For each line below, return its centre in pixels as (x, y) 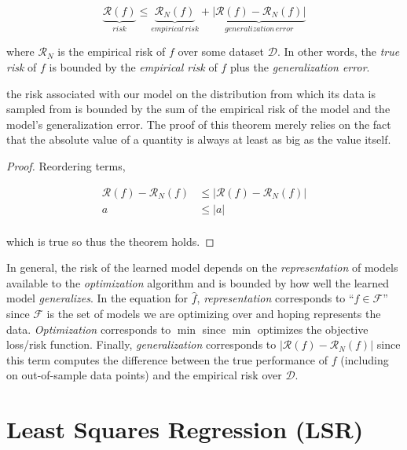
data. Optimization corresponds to (89, 329)
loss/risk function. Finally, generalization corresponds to (141, 344)
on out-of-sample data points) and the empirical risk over (144, 375)
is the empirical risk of (112, 51)
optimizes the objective (313, 329)
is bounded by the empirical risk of (133, 67)
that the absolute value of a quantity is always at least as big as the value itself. (199, 139)
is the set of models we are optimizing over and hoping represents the (214, 314)
